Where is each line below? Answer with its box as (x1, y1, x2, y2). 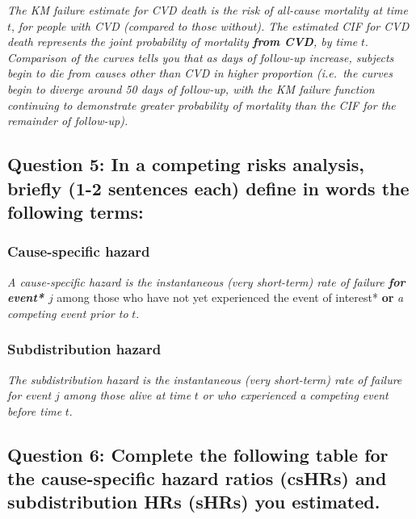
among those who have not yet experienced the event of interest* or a (57, 289, 404, 306)
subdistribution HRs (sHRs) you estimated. (7, 489, 380, 514)
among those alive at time (63, 387, 191, 404)
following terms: (7, 199, 144, 224)
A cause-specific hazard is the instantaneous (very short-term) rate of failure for (7, 273, 405, 290)
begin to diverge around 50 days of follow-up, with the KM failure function (7, 80, 375, 97)
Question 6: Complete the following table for (7, 442, 389, 467)
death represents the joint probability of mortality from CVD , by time (7, 33, 358, 50)
